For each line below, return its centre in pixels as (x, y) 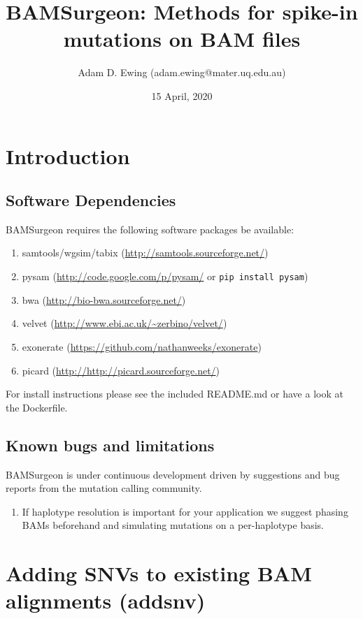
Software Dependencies (91, 200)
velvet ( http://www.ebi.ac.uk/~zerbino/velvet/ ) (124, 323)
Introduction (68, 155)
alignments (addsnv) (106, 600)
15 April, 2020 (182, 95)
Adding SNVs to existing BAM (159, 573)
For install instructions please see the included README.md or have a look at (175, 394)
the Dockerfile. (37, 407)
